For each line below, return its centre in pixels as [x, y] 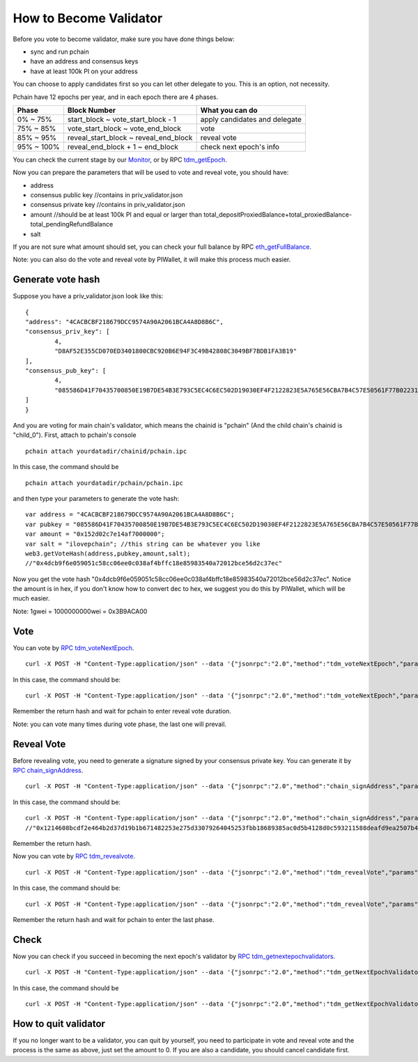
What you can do [229, 110]
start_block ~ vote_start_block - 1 [122, 119]
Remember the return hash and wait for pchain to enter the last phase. [114, 919]
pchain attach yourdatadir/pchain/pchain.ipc [104, 483]
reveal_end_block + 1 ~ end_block [123, 146]
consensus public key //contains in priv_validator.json [107, 195]
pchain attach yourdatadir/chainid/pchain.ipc [106, 451]
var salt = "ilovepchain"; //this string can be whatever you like [143, 544]
